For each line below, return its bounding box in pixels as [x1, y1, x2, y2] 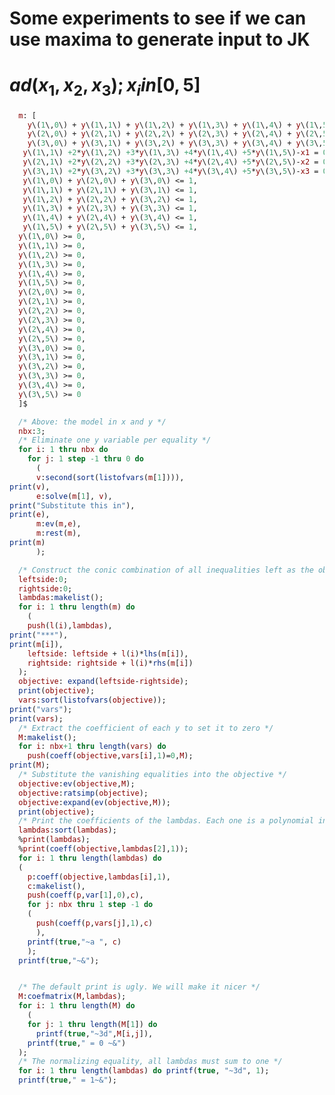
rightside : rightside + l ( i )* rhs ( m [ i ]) [27, 658, 194, 668]
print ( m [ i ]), [9, 639, 64, 649]
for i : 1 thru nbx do [18, 445, 109, 455]
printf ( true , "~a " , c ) [27, 937, 122, 947]
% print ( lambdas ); [18, 835, 91, 845]
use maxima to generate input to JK [9, 28, 311, 51]
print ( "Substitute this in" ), [9, 500, 136, 511]
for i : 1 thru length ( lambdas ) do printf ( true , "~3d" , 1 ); [18, 1066, 270, 1076]
